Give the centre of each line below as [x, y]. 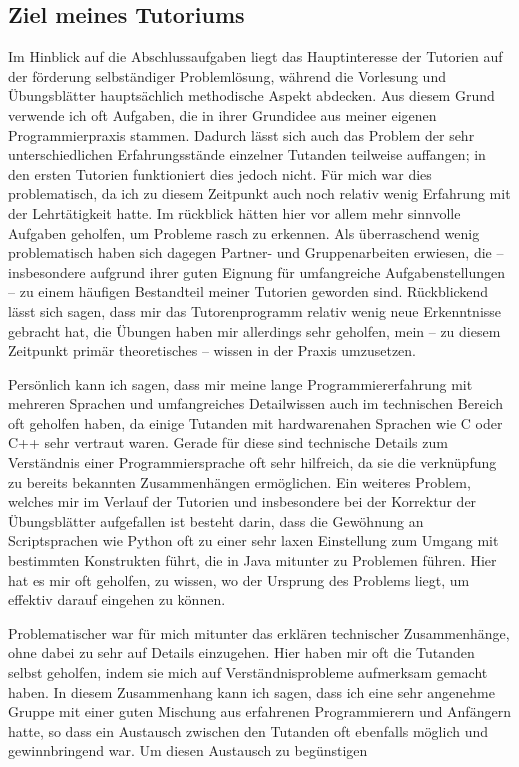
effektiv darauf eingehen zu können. [117, 599]
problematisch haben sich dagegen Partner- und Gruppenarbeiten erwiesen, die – [256, 252]
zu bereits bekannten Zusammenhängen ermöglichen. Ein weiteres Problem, [239, 481]
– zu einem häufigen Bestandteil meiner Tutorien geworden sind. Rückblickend [248, 291]
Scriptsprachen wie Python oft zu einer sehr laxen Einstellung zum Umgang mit [253, 540]
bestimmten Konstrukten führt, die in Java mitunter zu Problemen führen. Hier [252, 560]
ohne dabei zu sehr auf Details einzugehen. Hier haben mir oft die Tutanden [241, 652]
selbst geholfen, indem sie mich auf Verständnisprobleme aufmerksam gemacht [248, 672]
